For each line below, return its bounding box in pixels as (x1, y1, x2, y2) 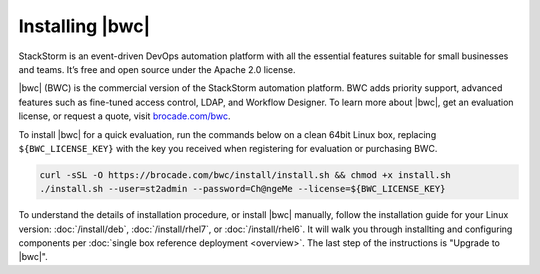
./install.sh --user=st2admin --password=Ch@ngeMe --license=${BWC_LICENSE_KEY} (39, 183, 446, 195)
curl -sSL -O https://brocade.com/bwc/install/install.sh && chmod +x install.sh (39, 169, 452, 180)
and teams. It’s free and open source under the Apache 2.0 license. (18, 63, 296, 75)
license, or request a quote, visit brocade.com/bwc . (18, 110, 231, 122)
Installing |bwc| (18, 15, 151, 37)
